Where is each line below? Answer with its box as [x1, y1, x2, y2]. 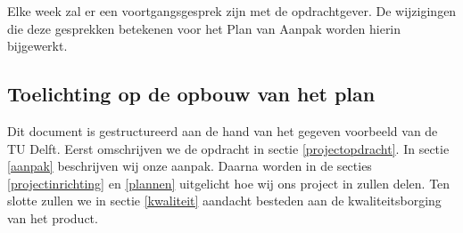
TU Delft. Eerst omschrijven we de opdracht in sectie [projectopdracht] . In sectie [7, 139, 450, 157]
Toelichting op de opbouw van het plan [7, 80, 376, 108]
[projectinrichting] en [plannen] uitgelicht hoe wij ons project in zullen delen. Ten [7, 173, 451, 192]
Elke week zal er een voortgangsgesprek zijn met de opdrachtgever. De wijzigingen [7, 2, 457, 20]
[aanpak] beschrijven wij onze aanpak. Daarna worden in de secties [7, 157, 372, 175]
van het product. [7, 208, 98, 227]
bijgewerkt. [7, 36, 68, 55]
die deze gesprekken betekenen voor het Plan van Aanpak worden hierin [7, 19, 401, 37]
